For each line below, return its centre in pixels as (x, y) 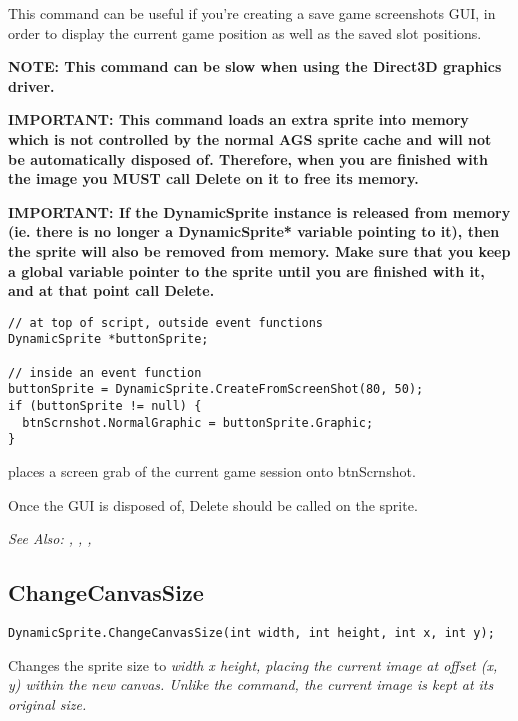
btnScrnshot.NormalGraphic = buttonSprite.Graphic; (198, 422)
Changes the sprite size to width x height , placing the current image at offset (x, (253, 664)
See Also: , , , (50, 538)
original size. (47, 703)
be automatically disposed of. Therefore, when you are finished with (248, 158)
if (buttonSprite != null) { (105, 406)
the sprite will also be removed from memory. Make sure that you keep (259, 250)
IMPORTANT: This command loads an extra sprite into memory (238, 119)
